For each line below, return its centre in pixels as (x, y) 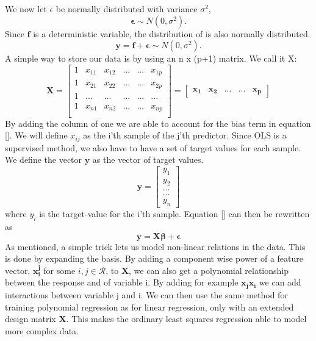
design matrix (31, 319)
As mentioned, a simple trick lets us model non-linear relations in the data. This (155, 246)
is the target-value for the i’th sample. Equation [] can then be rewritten (174, 214)
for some (59, 270)
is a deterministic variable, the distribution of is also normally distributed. (172, 33)
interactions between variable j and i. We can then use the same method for (146, 294)
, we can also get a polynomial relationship (209, 270)
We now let (26, 9)
